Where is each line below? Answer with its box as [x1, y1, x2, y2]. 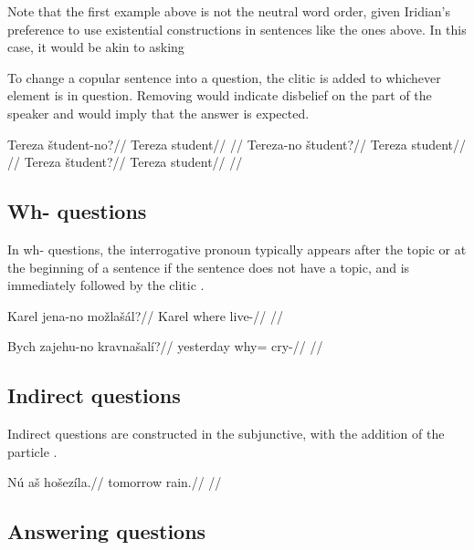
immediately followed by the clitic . [7, 275, 205, 295]
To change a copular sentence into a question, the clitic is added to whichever [7, 67, 441, 87]
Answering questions [7, 517, 206, 545]
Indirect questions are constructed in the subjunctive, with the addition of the [7, 424, 445, 443]
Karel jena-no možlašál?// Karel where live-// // [7, 306, 283, 325]
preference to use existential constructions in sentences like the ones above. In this [7, 19, 467, 38]
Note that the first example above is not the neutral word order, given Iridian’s [7, 2, 451, 20]
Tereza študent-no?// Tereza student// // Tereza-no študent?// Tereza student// [7, 134, 467, 153]
